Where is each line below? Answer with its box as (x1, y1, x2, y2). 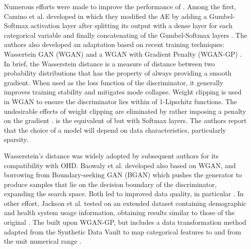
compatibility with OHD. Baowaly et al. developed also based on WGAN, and (4, 160, 236, 170)
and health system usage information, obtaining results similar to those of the (4, 207, 235, 218)
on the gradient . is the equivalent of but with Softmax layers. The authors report (4, 115, 247, 125)
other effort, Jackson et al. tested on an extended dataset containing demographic (4, 198, 247, 208)
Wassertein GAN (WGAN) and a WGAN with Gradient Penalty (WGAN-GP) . (4, 48, 242, 59)
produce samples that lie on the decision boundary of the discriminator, (4, 179, 217, 189)
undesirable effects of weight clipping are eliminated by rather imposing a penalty (4, 106, 246, 116)
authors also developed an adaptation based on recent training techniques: (4, 39, 224, 49)
